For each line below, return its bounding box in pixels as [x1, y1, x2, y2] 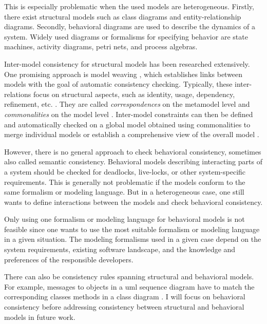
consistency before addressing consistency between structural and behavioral [4, 301, 244, 312]
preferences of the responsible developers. [4, 254, 133, 264]
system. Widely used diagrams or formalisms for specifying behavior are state [4, 31, 248, 42]
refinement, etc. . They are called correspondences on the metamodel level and [4, 99, 250, 109]
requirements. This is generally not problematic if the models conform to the [4, 176, 245, 187]
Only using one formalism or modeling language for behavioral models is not [4, 214, 245, 224]
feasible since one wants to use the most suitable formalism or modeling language [4, 223, 260, 234]
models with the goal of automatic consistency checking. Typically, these [4, 79, 233, 89]
